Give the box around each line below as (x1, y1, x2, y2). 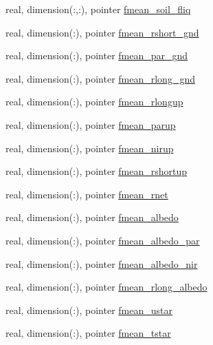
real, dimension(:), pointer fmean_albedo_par (5, 233, 200, 247)
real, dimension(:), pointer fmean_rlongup (5, 94, 183, 109)
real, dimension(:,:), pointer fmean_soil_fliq (5, 2, 191, 16)
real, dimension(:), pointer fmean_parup (5, 117, 176, 132)
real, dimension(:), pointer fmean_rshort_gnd (5, 25, 199, 39)
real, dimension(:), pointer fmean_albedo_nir (5, 256, 198, 271)
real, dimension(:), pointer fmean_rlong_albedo (5, 280, 208, 294)
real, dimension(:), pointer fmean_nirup (5, 140, 174, 155)
